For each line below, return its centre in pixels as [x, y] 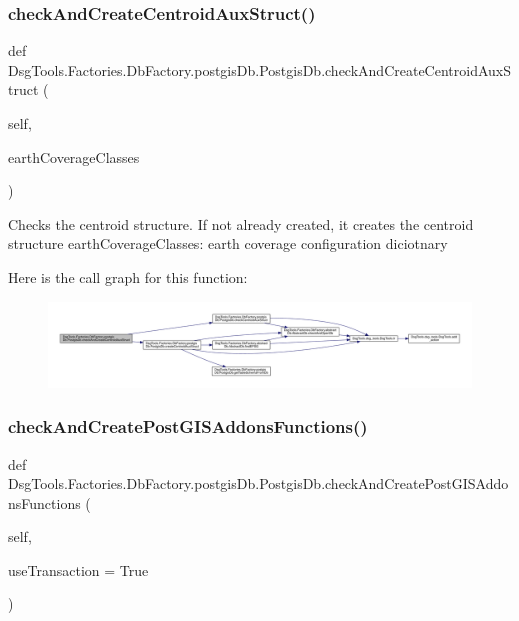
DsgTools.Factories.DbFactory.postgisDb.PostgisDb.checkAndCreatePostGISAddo [258, 483]
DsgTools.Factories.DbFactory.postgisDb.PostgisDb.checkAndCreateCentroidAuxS [260, 69]
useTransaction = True [78, 569]
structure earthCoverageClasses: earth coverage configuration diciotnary [228, 243]
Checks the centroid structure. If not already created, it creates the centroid [241, 223]
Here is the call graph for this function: [128, 276]
